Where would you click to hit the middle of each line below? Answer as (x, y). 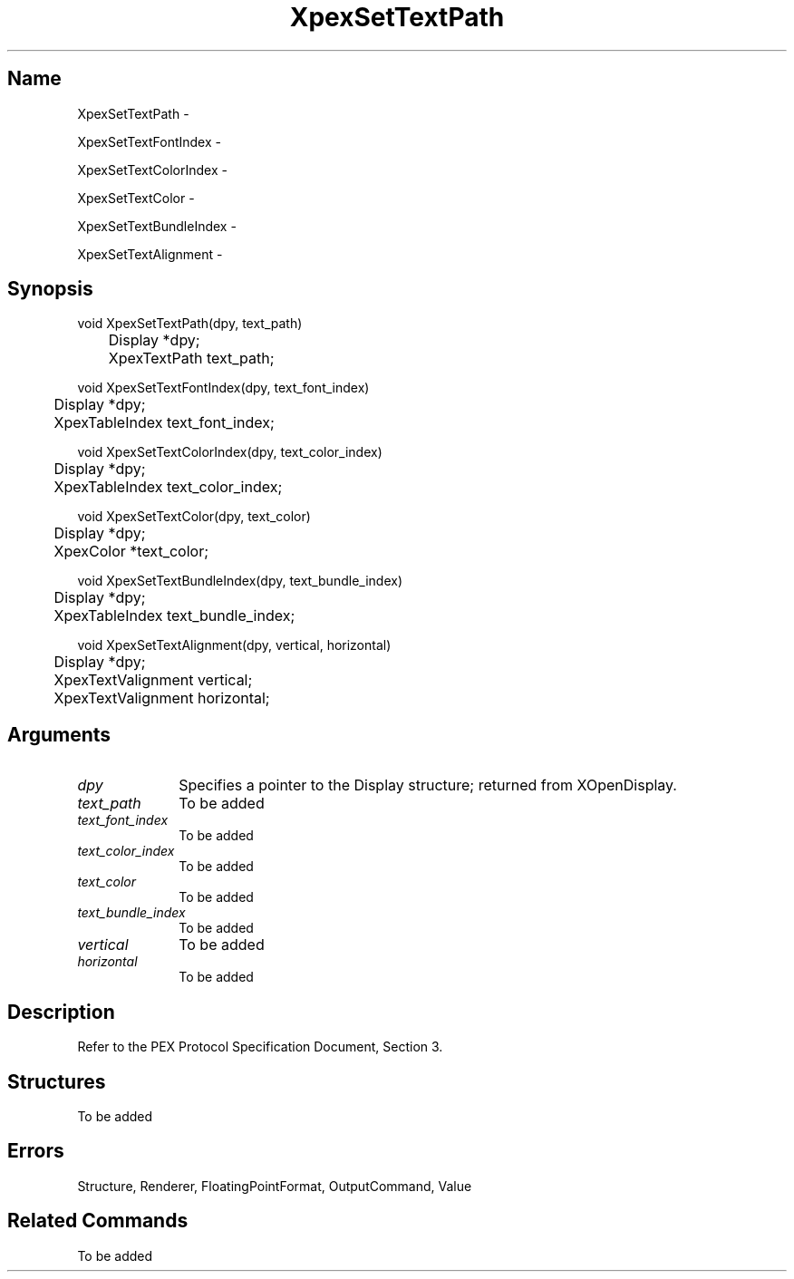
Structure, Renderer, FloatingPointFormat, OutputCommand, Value (275, 1186)
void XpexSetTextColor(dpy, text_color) (194, 517)
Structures (57, 1081)
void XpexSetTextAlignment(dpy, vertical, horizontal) (234, 645)
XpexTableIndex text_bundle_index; (174, 616)
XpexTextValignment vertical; (153, 680)
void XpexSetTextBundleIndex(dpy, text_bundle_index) (240, 581)
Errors (36, 1151)
